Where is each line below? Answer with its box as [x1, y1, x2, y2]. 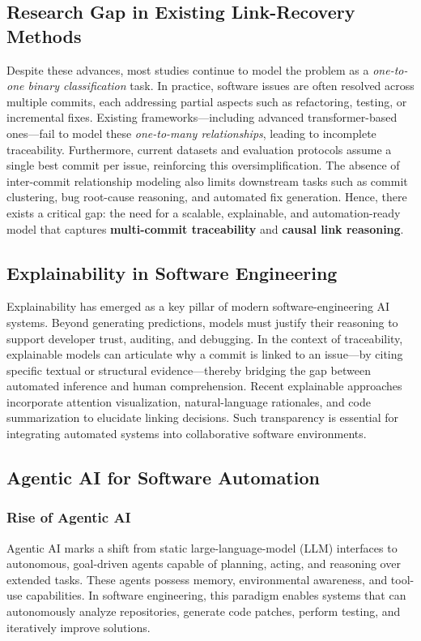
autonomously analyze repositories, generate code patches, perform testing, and [6, 603, 401, 620]
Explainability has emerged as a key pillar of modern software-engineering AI [6, 298, 390, 315]
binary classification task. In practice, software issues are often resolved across [28, 77, 415, 94]
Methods [6, 23, 82, 48]
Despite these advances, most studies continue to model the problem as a [6, 61, 369, 78]
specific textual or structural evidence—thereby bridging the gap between [6, 361, 371, 378]
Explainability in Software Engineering [6, 260, 338, 285]
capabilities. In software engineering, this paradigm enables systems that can [26, 587, 406, 604]
